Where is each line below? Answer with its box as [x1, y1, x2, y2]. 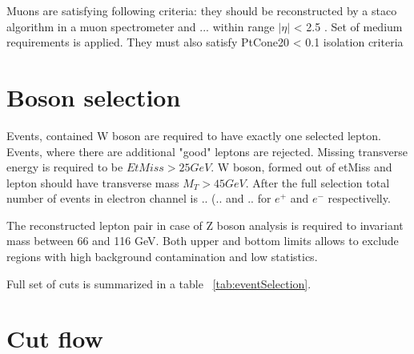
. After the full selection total [245, 174, 390, 191]
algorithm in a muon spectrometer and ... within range [6, 18, 275, 34]
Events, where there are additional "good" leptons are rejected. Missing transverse [6, 143, 408, 159]
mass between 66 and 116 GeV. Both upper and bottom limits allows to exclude [6, 232, 399, 249]
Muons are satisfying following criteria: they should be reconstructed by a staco [6, 2, 397, 18]
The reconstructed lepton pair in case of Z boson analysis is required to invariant [6, 216, 404, 233]
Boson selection [6, 80, 181, 113]
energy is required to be [6, 159, 123, 175]
